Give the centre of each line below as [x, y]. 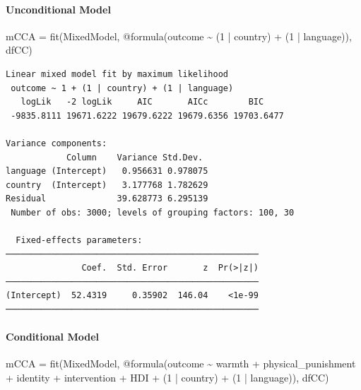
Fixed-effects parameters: [79, 241]
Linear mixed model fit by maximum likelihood [117, 74]
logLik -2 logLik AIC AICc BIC [142, 102]
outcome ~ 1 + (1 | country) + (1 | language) [122, 88]
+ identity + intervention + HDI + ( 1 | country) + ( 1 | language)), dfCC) [167, 378]
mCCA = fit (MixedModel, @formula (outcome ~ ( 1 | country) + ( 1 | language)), [179, 36]
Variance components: [57, 143]
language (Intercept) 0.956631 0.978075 [107, 171]
